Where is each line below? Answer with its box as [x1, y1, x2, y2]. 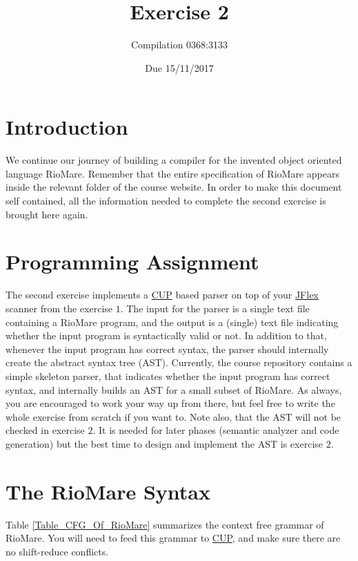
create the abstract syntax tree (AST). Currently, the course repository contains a [6, 355, 352, 370]
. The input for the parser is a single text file [120, 301, 310, 315]
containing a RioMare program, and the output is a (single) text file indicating [6, 314, 339, 329]
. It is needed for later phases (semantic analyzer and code [92, 423, 339, 437]
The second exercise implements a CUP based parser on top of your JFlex [6, 287, 319, 302]
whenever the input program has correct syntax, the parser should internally [6, 341, 329, 356]
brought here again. [6, 207, 88, 221]
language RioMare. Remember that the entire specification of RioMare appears [6, 166, 339, 180]
